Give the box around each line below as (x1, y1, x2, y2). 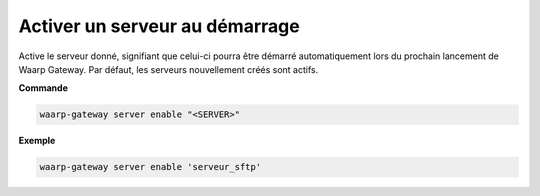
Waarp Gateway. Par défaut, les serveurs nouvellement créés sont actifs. (18, 63, 319, 75)
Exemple (18, 135, 56, 147)
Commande (18, 82, 69, 94)
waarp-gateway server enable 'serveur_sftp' (39, 161, 262, 173)
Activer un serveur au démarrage (18, 15, 300, 37)
